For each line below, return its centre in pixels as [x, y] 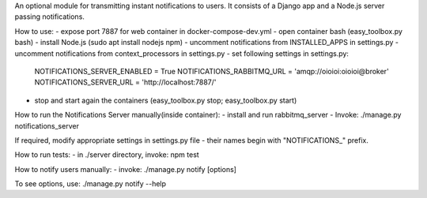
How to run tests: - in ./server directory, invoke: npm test [107, 155]
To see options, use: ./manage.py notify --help [90, 184]
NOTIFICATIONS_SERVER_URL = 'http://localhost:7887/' [125, 82]
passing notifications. [49, 17]
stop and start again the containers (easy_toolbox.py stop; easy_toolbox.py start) [166, 100]
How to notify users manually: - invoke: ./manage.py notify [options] [126, 169]
